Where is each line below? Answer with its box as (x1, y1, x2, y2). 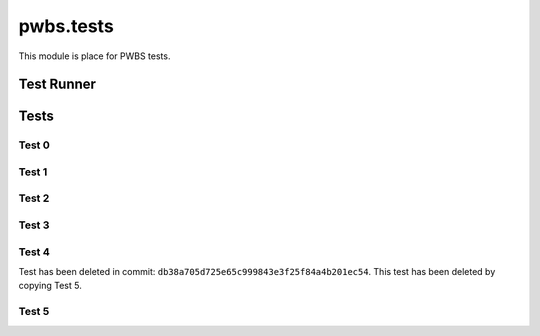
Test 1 (18, 165, 48, 179)
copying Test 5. (18, 280, 82, 292)
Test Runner (18, 76, 97, 93)
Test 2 (18, 191, 50, 205)
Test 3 (18, 218, 50, 232)
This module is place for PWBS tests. (18, 50, 171, 62)
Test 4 (18, 245, 50, 259)
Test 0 (18, 138, 50, 152)
